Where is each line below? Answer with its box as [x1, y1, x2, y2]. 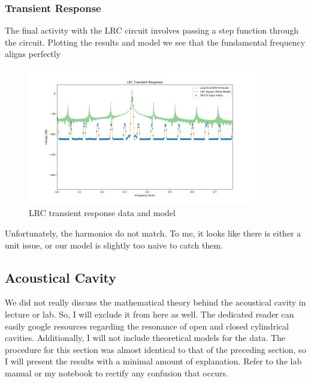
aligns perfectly [5, 47, 61, 60]
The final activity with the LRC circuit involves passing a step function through [5, 24, 299, 37]
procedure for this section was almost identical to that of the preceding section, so [5, 343, 306, 355]
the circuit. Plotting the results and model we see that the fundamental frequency [5, 35, 306, 48]
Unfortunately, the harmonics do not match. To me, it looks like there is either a [5, 226, 301, 239]
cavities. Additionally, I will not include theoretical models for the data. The [5, 331, 286, 344]
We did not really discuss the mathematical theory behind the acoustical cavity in [5, 296, 306, 309]
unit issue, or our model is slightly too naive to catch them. [5, 238, 223, 251]
